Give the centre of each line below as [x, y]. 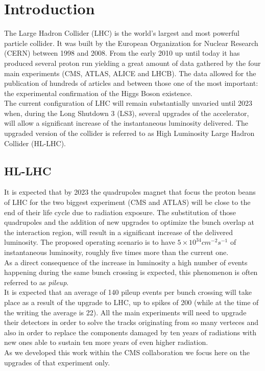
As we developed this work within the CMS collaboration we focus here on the [127, 352]
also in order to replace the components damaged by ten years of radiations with [130, 332]
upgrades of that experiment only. [57, 362]
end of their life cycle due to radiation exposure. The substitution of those [120, 212]
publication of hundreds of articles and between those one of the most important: [131, 83]
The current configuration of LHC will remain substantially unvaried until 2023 [128, 103]
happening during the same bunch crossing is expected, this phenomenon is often [131, 272]
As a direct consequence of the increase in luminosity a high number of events [126, 262]
